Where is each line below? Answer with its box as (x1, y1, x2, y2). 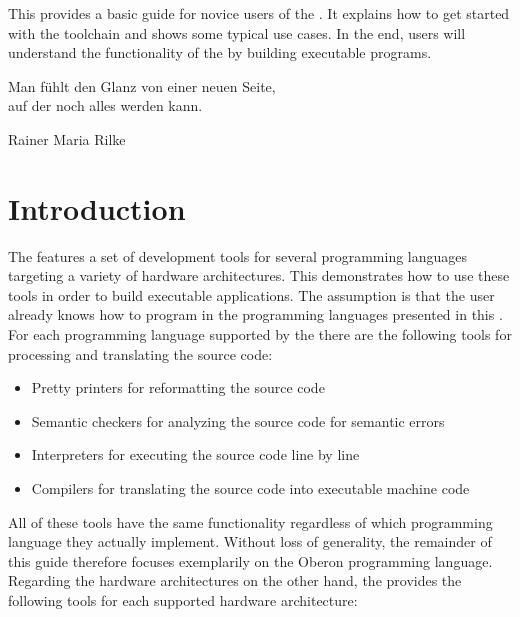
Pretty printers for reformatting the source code (31, 377, 325, 398)
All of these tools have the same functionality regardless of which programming (8, 511, 493, 532)
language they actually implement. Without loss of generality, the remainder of (8, 531, 492, 552)
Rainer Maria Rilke (8, 128, 126, 149)
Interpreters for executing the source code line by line (31, 444, 360, 465)
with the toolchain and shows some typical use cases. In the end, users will (8, 22, 466, 43)
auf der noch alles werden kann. (8, 95, 203, 116)
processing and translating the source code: (8, 343, 273, 364)
